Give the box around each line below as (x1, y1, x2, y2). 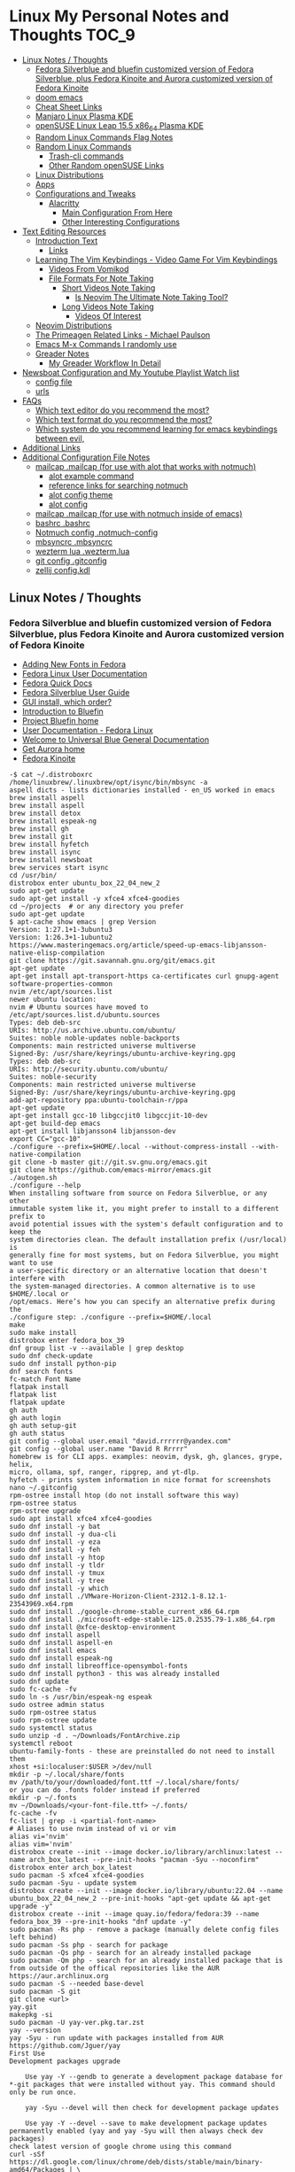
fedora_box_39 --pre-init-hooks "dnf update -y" (9, 1918, 192, 1927)
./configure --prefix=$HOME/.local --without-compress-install (9, 1143, 248, 1152)
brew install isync (9, 848, 82, 857)
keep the (9, 1228, 42, 1237)
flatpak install (9, 1383, 69, 1392)
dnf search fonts (9, 1367, 74, 1377)
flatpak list (9, 1391, 58, 1400)
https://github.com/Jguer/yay (9, 2042, 121, 2051)
